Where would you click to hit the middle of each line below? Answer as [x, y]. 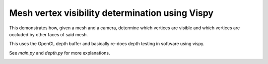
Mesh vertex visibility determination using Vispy [111, 13]
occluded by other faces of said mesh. [49, 34]
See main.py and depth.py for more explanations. [60, 53]
